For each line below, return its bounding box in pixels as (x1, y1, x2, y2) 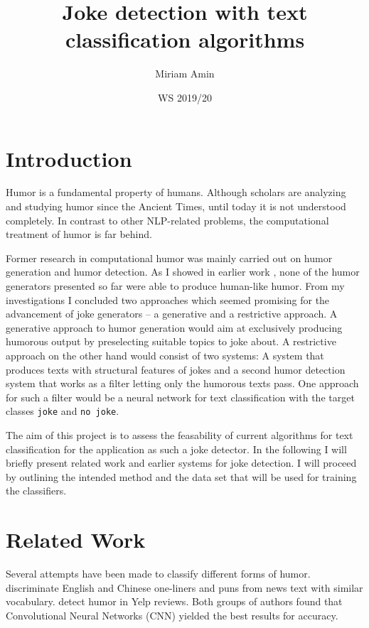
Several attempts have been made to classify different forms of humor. (6, 566, 311, 581)
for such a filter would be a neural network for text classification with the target (6, 389, 355, 404)
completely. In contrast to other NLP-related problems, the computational (6, 212, 329, 227)
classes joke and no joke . (6, 404, 119, 418)
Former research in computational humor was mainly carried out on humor (6, 250, 333, 265)
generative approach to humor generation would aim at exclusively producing (6, 320, 343, 335)
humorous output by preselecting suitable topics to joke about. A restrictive (6, 334, 336, 349)
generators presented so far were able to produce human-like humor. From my (6, 278, 345, 293)
